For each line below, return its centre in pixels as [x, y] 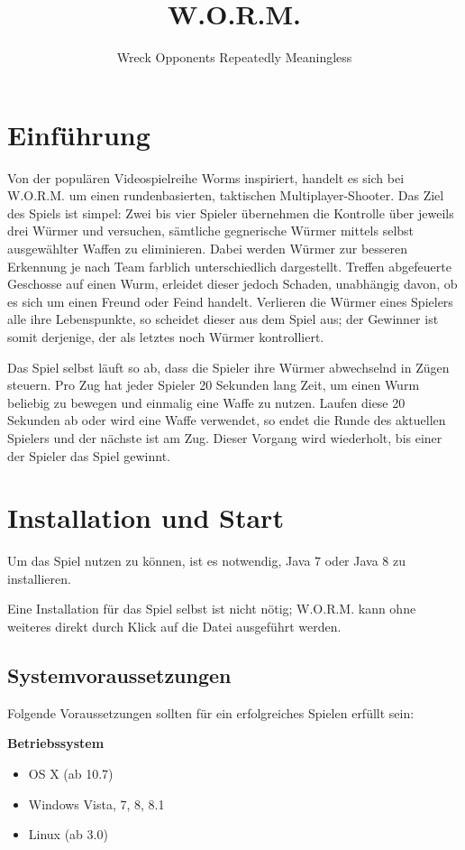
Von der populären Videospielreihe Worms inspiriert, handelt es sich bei [206, 177]
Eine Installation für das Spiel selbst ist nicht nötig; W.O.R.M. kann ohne [212, 609]
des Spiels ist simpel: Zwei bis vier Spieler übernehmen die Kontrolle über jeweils [231, 212]
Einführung [79, 134]
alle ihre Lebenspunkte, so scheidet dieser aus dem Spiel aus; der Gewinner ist [223, 319]
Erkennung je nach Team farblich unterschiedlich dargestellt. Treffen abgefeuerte [229, 266]
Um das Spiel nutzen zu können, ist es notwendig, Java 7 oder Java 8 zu [207, 561]
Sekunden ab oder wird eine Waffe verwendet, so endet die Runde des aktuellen [227, 420]
